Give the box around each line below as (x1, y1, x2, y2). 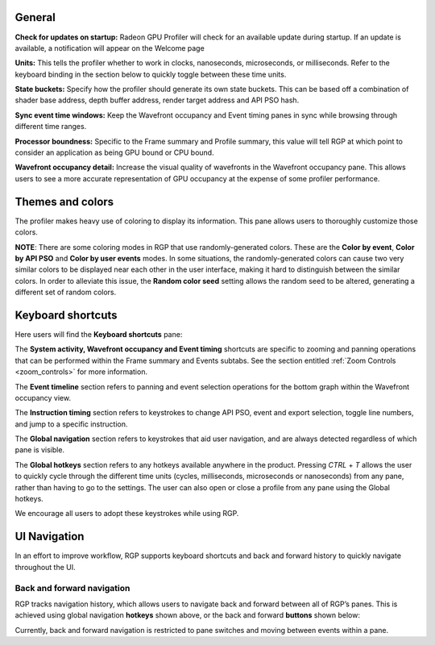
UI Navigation (14, 530, 85, 543)
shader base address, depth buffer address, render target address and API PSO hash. (14, 95, 300, 105)
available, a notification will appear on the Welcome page (14, 43, 205, 52)
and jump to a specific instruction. (14, 419, 128, 429)
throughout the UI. (14, 562, 76, 572)
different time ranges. (14, 122, 87, 131)
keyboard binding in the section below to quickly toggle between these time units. (14, 69, 287, 79)
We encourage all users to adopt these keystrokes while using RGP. (14, 509, 239, 518)
